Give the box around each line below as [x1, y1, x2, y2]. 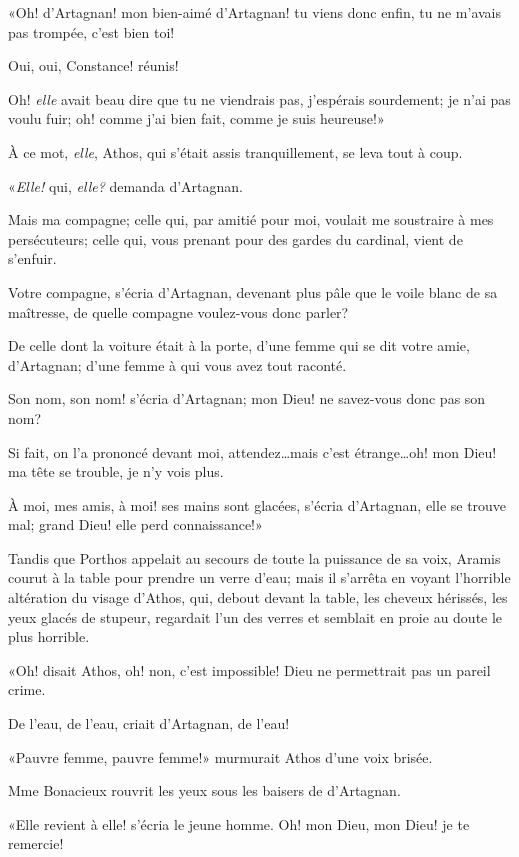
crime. [8, 679, 46, 700]
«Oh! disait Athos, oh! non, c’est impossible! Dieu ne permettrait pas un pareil [8, 659, 491, 680]
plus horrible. [8, 626, 90, 647]
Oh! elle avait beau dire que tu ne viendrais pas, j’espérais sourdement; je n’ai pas [8, 88, 511, 109]
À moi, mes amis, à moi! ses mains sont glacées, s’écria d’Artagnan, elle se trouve [8, 494, 507, 515]
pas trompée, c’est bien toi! [8, 21, 175, 42]
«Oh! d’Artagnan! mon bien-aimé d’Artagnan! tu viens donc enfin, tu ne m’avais [8, 2, 502, 22]
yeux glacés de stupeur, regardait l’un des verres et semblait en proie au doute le [8, 606, 503, 627]
